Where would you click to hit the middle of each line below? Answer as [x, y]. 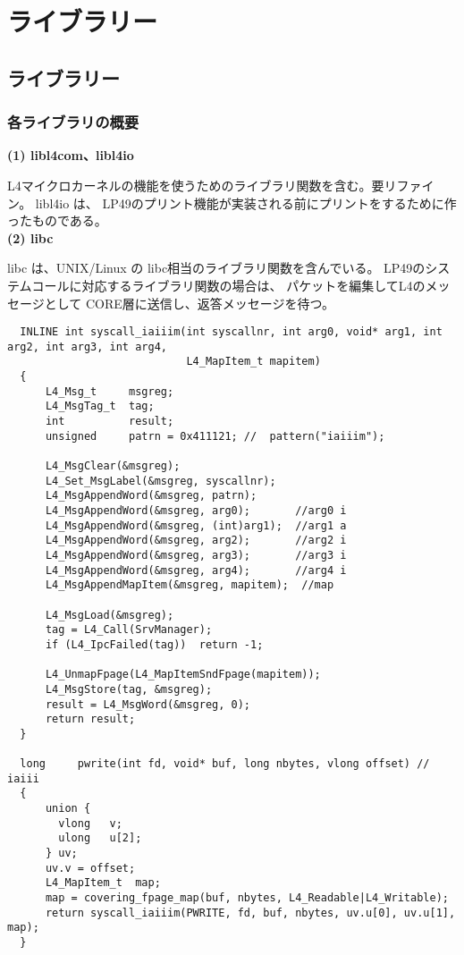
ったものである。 [57, 220]
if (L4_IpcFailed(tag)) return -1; [154, 644]
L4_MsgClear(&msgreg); [113, 466]
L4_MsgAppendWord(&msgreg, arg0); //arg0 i [196, 511]
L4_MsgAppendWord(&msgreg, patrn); [151, 496]
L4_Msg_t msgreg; [110, 391]
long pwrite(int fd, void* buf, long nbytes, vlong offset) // [225, 764]
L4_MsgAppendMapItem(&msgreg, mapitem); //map [190, 585]
